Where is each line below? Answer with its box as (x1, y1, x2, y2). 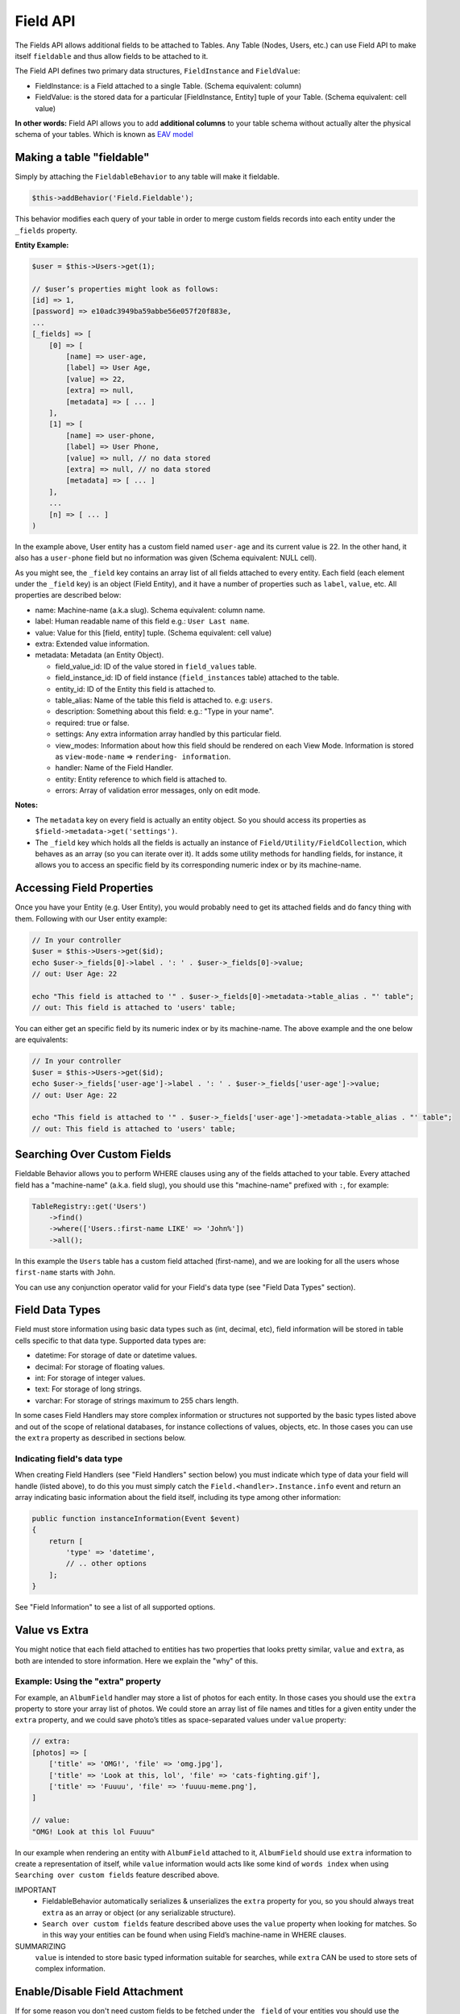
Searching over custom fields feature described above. (15, 1870, 220, 1880)
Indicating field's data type (15, 1452, 123, 1464)
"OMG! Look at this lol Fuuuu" (31, 1827, 156, 1836)
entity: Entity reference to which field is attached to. (55, 774, 227, 784)
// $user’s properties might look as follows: (31, 284, 219, 293)
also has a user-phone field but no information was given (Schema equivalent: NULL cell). (15, 553, 317, 563)
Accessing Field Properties (15, 881, 154, 895)
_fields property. (15, 226, 78, 235)
